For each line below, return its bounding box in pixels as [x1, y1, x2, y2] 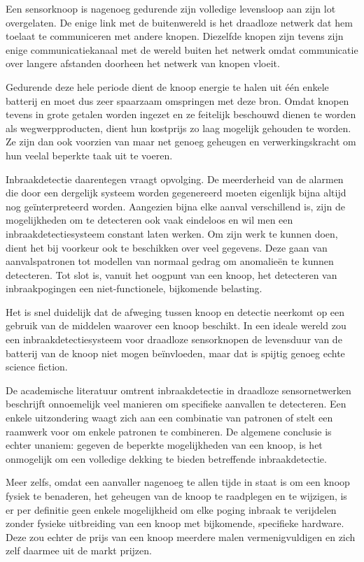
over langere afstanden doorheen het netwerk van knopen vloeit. [6, 56, 280, 71]
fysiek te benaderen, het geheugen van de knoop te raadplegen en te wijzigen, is [6, 489, 347, 503]
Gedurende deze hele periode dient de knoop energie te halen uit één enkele [6, 79, 329, 94]
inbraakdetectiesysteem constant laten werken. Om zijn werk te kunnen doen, [6, 226, 338, 240]
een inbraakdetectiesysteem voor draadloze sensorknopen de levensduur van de [6, 332, 342, 347]
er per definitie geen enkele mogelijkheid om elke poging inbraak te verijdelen [6, 502, 337, 517]
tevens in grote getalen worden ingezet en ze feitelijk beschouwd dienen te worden [6, 107, 356, 122]
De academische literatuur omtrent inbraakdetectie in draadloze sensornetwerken [6, 382, 351, 397]
